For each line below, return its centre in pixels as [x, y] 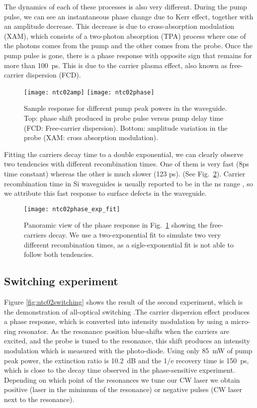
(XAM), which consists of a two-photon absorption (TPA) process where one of [125, 36]
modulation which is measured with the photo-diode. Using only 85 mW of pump [128, 350]
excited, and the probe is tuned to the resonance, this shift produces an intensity [127, 341]
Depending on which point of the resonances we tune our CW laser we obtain [122, 379]
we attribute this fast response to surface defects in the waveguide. [105, 193]
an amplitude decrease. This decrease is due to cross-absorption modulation [119, 26]
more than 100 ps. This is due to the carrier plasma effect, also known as [116, 65]
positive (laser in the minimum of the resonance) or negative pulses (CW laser [123, 389]
